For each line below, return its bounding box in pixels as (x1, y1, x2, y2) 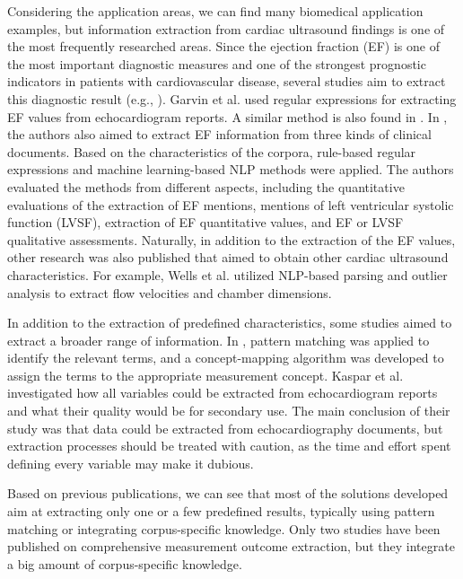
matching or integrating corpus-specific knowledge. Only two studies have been (7, 519, 441, 538)
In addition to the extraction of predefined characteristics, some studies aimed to (7, 313, 452, 332)
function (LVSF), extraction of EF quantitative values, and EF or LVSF (7, 213, 404, 232)
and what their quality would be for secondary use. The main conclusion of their (7, 401, 450, 420)
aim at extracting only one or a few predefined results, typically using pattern (7, 502, 435, 521)
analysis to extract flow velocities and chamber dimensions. (7, 283, 332, 302)
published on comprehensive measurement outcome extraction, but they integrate (7, 537, 455, 556)
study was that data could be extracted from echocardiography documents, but (7, 418, 443, 437)
